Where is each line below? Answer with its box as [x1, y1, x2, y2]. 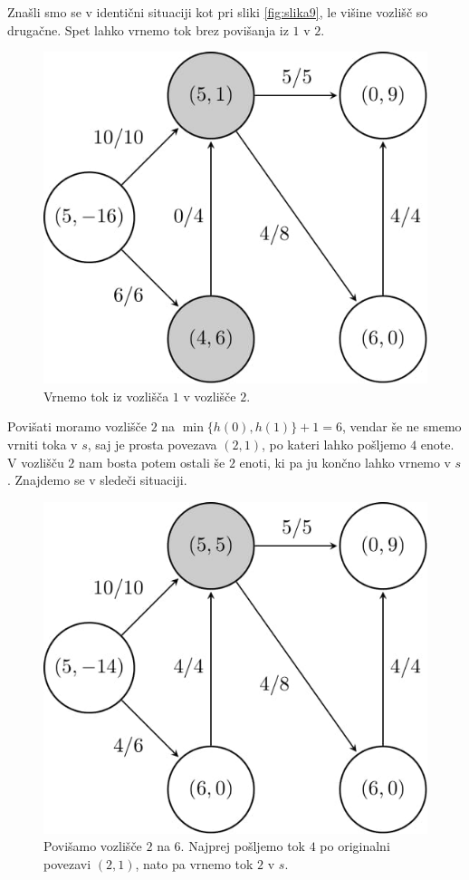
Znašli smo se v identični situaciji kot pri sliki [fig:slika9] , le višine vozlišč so [7, 3, 428, 21]
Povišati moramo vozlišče [7, 417, 147, 436]
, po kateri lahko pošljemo [261, 435, 407, 454]
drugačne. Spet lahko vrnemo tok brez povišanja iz [7, 20, 289, 39]
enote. [420, 435, 455, 454]
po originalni [320, 836, 390, 856]
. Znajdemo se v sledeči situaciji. [7, 470, 187, 489]
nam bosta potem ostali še [79, 452, 225, 471]
